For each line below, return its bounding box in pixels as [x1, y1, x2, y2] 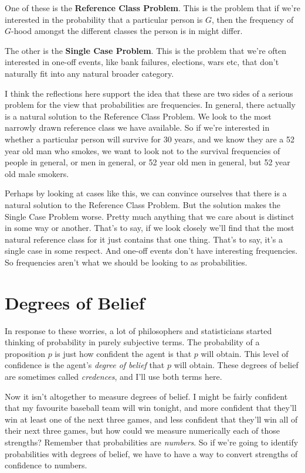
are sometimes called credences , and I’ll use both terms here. [5, 370, 222, 382]
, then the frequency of [211, 13, 294, 25]
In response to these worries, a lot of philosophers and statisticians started [5, 324, 272, 336]
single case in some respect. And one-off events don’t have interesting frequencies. [5, 244, 298, 257]
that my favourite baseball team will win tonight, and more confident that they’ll [5, 401, 297, 414]
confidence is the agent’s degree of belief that [5, 359, 165, 371]
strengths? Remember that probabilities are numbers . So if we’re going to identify [5, 435, 299, 448]
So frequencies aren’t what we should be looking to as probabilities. [5, 256, 248, 268]
